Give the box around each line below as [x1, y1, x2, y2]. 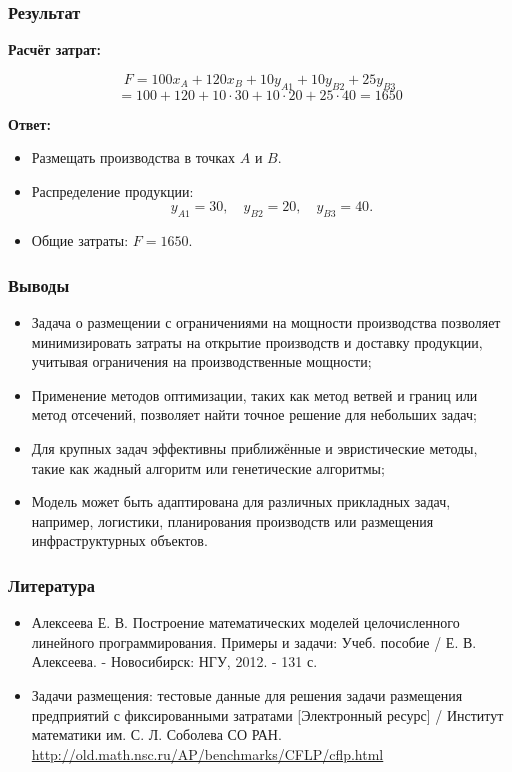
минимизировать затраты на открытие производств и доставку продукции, [31, 331, 483, 352]
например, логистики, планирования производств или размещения [31, 510, 434, 531]
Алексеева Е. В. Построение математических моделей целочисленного [31, 612, 460, 633]
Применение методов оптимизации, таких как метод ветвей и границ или [31, 384, 478, 405]
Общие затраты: [31, 230, 129, 251]
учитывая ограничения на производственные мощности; [31, 351, 372, 372]
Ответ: [8, 113, 51, 134]
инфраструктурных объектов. [31, 530, 208, 551]
